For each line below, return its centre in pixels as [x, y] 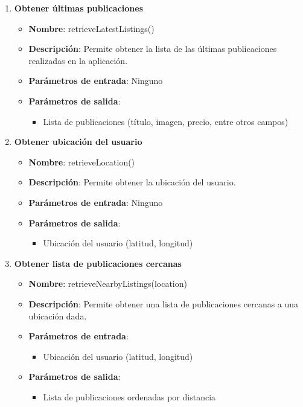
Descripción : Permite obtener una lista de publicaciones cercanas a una [164, 303]
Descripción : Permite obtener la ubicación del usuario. [132, 182]
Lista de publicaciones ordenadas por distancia [129, 396]
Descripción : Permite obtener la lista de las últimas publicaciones [153, 49]
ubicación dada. [58, 316]
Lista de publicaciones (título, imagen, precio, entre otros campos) [166, 121]
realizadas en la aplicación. [78, 60]
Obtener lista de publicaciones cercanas [98, 263]
